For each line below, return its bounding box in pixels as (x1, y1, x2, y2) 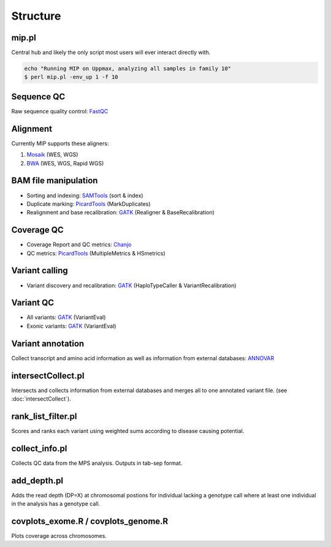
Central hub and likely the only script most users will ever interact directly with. (11, 49, 211, 56)
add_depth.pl (11, 475, 64, 486)
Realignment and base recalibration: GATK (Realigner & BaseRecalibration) (26, 209, 215, 216)
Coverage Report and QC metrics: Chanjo (26, 241, 132, 248)
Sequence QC (11, 91, 66, 102)
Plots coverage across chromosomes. (11, 532, 107, 540)
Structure (11, 9, 61, 23)
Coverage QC (11, 225, 64, 235)
